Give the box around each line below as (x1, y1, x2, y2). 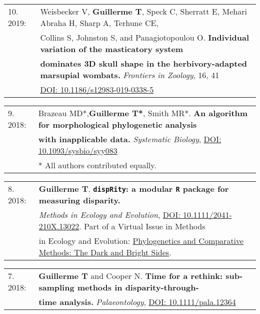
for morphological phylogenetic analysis (38, 119, 197, 130)
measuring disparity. (38, 194, 120, 206)
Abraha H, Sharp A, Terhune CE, (40, 17, 158, 29)
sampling (38, 281, 74, 293)
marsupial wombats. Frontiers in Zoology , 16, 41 (40, 69, 219, 81)
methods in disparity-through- (77, 281, 199, 293)
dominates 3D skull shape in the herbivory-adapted (40, 58, 247, 69)
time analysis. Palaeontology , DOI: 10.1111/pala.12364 (38, 296, 236, 307)
